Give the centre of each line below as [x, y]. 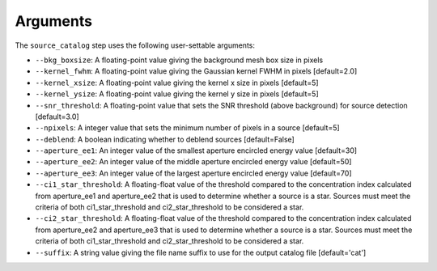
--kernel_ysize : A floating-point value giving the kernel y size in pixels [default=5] [177, 94]
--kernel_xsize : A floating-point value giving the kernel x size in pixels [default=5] [177, 83]
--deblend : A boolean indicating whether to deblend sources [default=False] [165, 139]
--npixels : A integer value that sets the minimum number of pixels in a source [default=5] [187, 128]
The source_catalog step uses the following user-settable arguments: [135, 45]
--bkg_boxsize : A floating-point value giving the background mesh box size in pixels [179, 60]
